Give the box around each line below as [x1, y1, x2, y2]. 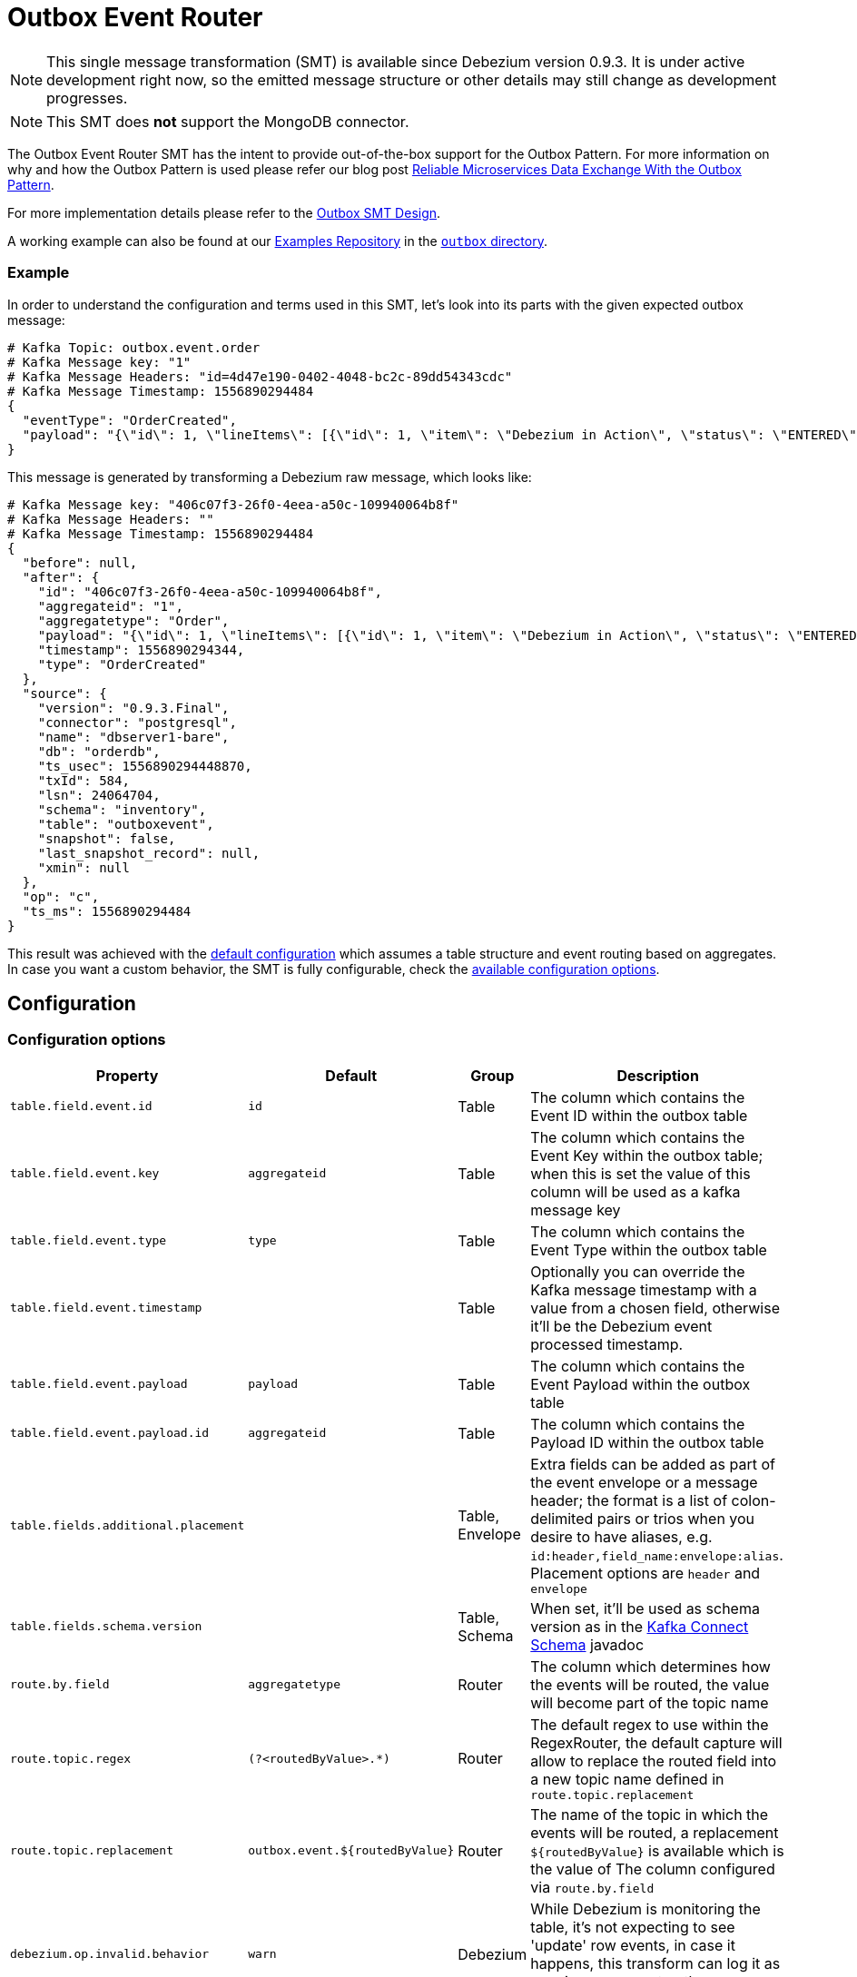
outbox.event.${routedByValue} [248, 1844, 455, 1858]
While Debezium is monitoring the [530, 1899, 761, 1918]
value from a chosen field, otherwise [530, 1298, 780, 1317]
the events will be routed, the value [530, 1675, 770, 1694]
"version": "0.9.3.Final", [37, 700, 230, 715]
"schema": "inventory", [37, 802, 207, 817]
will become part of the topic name [530, 1693, 769, 1712]
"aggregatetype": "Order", [37, 613, 230, 628]
